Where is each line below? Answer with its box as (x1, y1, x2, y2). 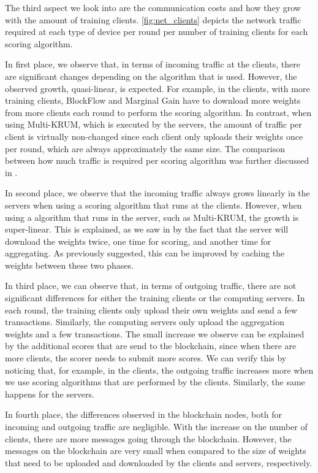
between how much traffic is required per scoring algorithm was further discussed (5, 154, 309, 167)
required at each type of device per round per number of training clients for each (5, 25, 308, 38)
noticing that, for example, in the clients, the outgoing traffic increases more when (5, 363, 314, 376)
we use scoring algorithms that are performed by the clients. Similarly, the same (5, 375, 305, 388)
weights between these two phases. (5, 258, 134, 271)
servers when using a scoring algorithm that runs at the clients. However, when (5, 198, 302, 211)
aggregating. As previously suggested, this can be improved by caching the (5, 247, 285, 260)
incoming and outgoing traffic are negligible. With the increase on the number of (5, 420, 308, 433)
